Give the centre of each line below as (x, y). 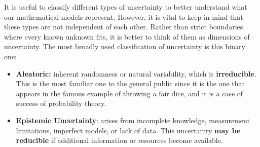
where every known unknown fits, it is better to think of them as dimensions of (127, 36)
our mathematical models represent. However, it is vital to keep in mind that (124, 16)
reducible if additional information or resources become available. (119, 140)
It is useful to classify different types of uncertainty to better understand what (126, 7)
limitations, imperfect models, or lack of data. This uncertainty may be (128, 130)
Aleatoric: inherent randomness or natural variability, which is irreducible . (136, 73)
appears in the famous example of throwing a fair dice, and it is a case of (129, 93)
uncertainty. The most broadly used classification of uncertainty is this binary (125, 46)
